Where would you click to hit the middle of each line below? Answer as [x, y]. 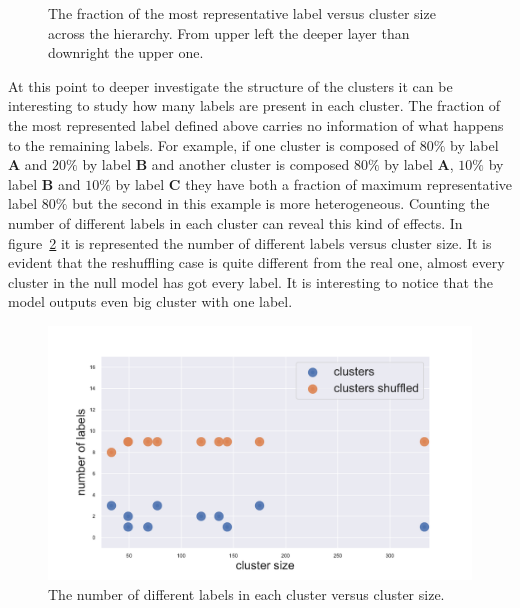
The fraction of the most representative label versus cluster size [242, 13]
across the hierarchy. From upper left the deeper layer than [229, 32]
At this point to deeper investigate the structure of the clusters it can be [230, 85]
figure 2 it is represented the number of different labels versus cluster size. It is [250, 242]
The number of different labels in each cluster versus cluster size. [246, 593]
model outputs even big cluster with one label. [150, 301]
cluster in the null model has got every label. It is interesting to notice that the [250, 281]
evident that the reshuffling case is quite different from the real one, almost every [256, 262]
